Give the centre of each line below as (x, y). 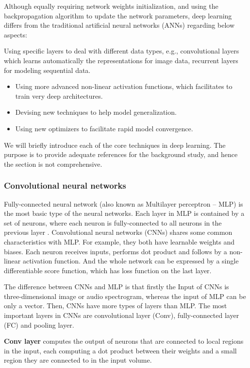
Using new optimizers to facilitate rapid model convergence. (104, 128)
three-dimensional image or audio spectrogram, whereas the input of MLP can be (125, 296)
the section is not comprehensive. (53, 164)
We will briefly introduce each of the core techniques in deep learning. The (115, 145)
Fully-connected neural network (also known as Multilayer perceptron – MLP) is (124, 203)
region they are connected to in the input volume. (78, 360)
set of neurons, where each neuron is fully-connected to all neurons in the (113, 222)
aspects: (16, 34)
